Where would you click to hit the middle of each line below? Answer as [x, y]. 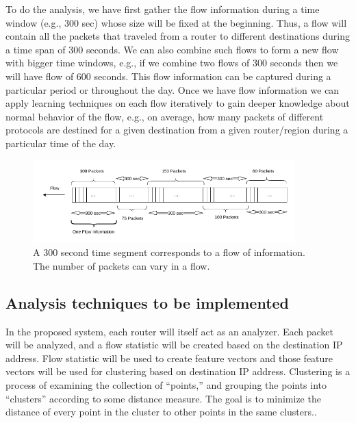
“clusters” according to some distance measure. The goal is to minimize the [163, 398]
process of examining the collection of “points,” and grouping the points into [166, 385]
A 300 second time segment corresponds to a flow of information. [169, 252]
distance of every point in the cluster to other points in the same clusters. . [161, 412]
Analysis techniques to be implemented [148, 302]
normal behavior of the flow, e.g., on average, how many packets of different [165, 116]
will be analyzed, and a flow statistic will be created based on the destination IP [174, 345]
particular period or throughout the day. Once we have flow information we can [173, 89]
